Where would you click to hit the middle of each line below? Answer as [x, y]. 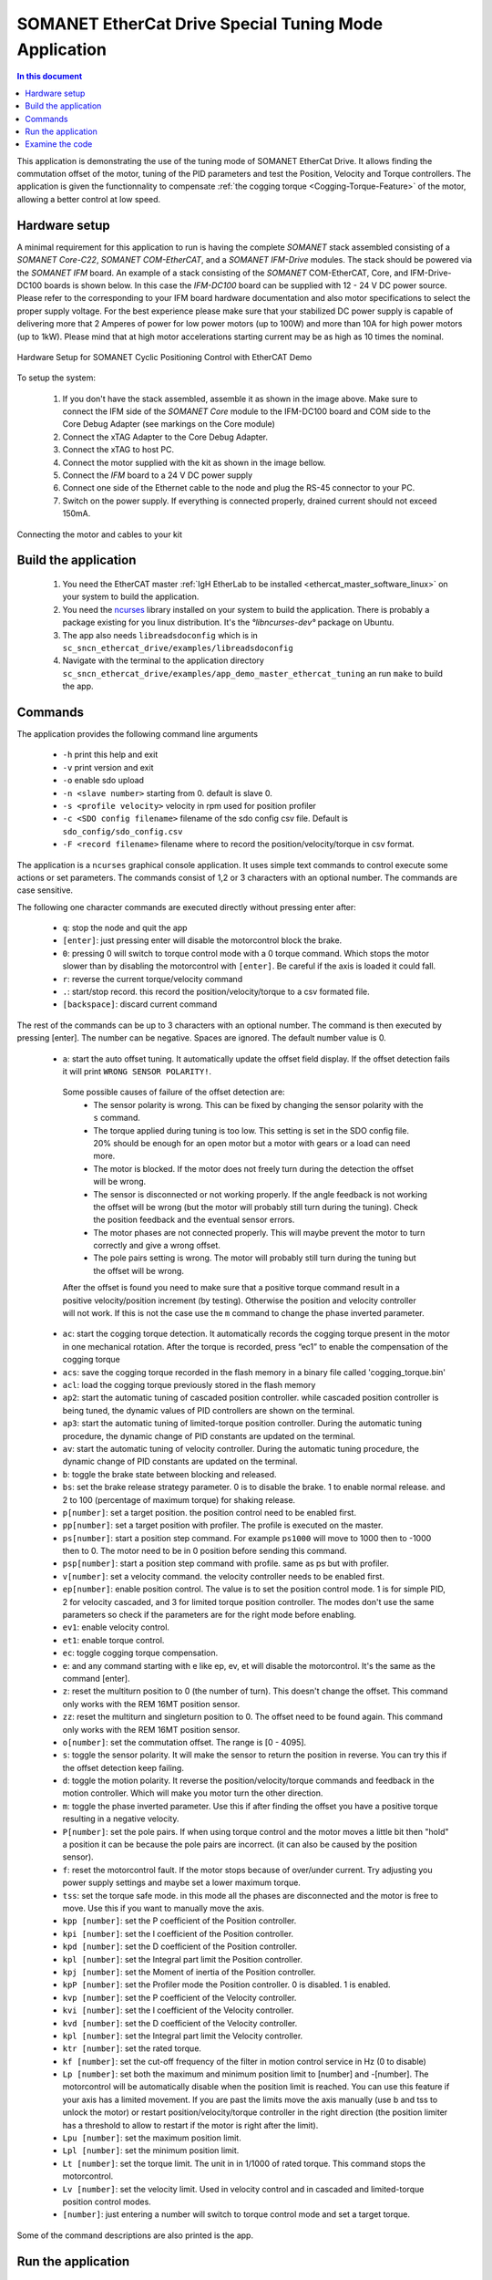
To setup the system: [56, 378]
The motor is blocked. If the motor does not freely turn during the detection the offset [254, 1168]
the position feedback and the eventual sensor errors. [194, 1220]
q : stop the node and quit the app [125, 928]
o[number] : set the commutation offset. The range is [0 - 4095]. [184, 1742]
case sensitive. [45, 890]
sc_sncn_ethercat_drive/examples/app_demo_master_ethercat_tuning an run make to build [253, 673]
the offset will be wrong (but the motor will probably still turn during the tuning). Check [256, 1207]
